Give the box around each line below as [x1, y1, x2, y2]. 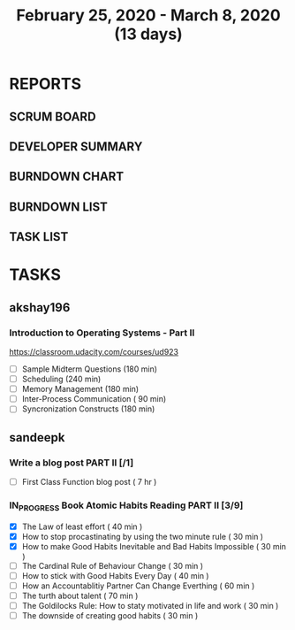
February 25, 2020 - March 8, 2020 [16, 5, 281, 26]
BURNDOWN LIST [9, 199, 109, 214]
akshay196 [9, 300, 71, 315]
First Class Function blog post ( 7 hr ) [21, 477, 157, 488]
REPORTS [9, 74, 82, 94]
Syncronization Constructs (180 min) [21, 403, 155, 414]
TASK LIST [9, 229, 69, 244]
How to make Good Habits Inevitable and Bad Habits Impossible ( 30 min [21, 541, 287, 551]
